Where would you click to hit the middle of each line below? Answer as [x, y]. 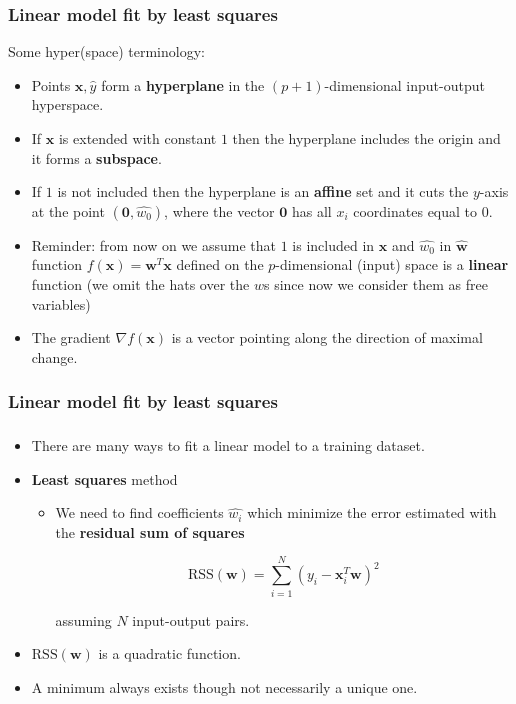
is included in [333, 244]
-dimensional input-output [404, 84]
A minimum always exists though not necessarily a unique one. [224, 686]
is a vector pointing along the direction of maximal [327, 337]
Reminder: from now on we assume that [154, 244]
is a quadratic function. [169, 653]
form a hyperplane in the [183, 84]
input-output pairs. [191, 619]
